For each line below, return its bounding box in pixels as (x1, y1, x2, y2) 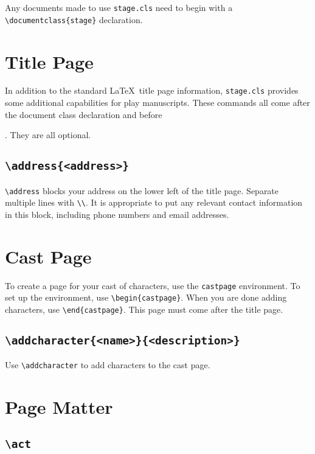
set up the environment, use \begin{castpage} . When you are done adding (5, 291, 287, 304)
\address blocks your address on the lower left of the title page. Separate (5, 184, 279, 197)
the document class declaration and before (5, 108, 162, 120)
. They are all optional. (5, 128, 91, 141)
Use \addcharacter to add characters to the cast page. (5, 358, 210, 371)
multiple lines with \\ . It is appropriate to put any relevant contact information (5, 196, 303, 209)
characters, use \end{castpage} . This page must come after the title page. (5, 303, 283, 315)
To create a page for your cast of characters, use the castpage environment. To (5, 279, 300, 292)
